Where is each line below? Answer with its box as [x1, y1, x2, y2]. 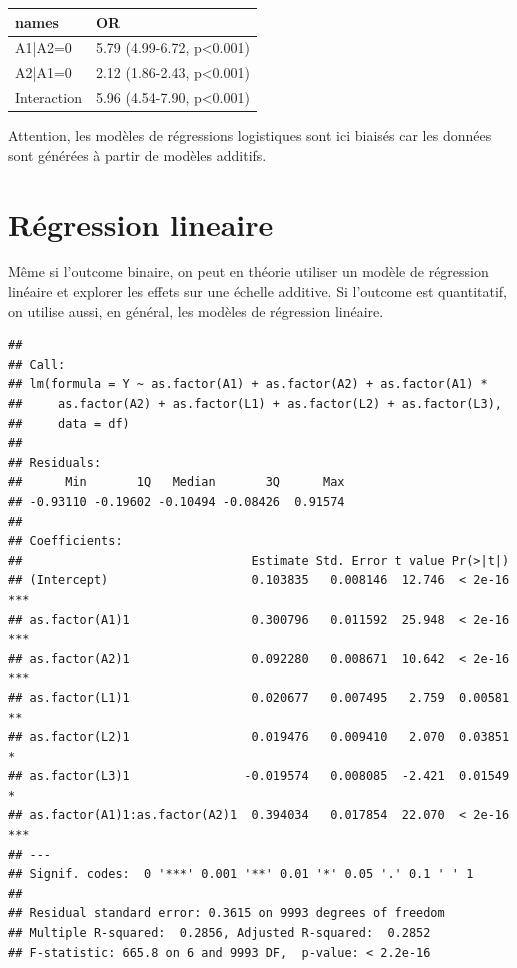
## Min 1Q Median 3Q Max [8, 475, 345, 490]
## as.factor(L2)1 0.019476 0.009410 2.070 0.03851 [8, 730, 510, 745]
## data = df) [8, 416, 130, 431]
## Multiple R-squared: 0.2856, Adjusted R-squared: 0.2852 [8, 926, 431, 941]
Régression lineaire [8, 203, 274, 244]
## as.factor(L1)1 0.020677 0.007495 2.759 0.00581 [8, 690, 510, 705]
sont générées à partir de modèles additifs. [8, 144, 267, 165]
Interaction [15, 87, 82, 108]
